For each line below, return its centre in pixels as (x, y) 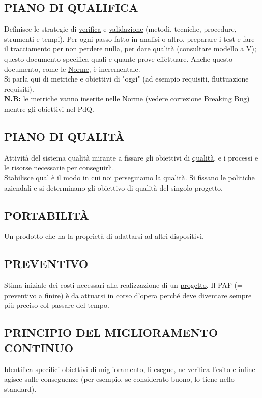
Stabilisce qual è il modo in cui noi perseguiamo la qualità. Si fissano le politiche (129, 177)
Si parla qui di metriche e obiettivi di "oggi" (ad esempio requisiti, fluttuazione (126, 79)
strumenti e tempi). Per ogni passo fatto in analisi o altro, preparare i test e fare (129, 38)
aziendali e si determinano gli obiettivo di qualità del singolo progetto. (113, 187)
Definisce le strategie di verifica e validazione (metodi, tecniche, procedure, (120, 29)
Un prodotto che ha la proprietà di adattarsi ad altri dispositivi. (104, 236)
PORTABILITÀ (47, 215)
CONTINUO (39, 347)
